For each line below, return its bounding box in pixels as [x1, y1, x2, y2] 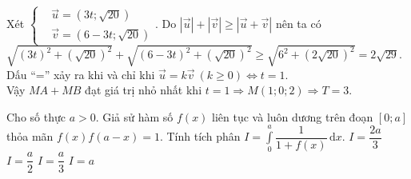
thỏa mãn [6, 128, 54, 145]
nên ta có [275, 15, 321, 31]
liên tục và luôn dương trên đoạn [212, 108, 373, 125]
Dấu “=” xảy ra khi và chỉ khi [6, 66, 155, 82]
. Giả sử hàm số [95, 108, 174, 125]
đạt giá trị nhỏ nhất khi [85, 82, 202, 98]
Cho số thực [6, 108, 66, 125]
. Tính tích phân [159, 128, 241, 145]
